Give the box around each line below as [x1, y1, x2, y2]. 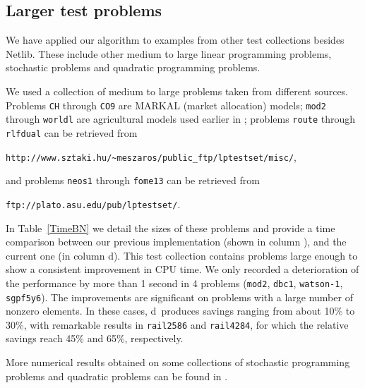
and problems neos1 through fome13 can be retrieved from [6, 173, 260, 188]
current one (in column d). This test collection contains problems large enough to [6, 248, 358, 262]
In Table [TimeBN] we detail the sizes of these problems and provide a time [6, 220, 335, 235]
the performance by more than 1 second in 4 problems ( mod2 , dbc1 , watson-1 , [6, 275, 343, 290]
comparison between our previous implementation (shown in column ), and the [6, 234, 347, 249]
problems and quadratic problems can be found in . [6, 368, 228, 383]
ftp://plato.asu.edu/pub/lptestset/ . [6, 196, 181, 211]
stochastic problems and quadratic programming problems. [6, 60, 261, 75]
